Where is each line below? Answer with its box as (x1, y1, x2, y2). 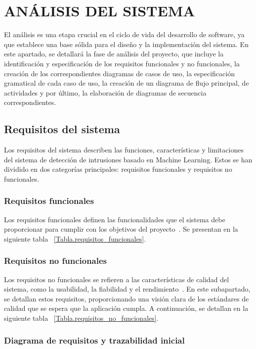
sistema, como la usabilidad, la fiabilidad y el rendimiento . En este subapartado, (4, 284, 251, 294)
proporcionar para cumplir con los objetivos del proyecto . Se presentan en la (4, 224, 238, 234)
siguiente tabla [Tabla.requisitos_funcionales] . (4, 233, 146, 244)
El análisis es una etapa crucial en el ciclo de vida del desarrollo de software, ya (4, 29, 245, 40)
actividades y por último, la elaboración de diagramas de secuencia (4, 87, 207, 98)
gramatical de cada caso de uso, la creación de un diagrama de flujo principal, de (4, 78, 249, 88)
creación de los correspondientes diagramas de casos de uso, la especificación (4, 68, 235, 78)
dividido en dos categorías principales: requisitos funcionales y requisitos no (4, 164, 232, 174)
